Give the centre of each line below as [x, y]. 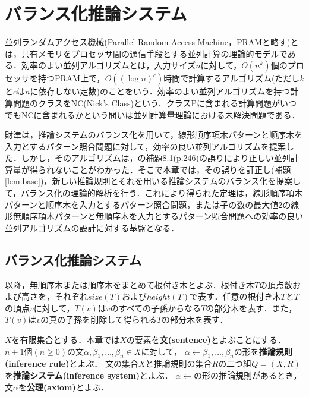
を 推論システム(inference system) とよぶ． [89, 375]
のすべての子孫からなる [156, 308]
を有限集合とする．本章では [66, 340]
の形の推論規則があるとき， [248, 375]
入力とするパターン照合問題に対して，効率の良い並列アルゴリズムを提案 [146, 146]
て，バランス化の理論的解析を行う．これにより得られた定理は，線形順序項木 [154, 193]
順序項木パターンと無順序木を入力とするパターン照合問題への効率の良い [162, 216]
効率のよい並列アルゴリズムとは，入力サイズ [108, 65]
